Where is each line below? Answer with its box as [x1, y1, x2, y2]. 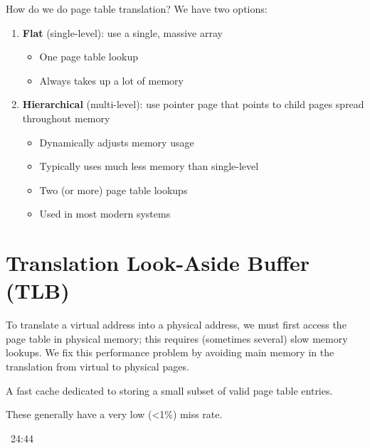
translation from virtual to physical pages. [6, 359, 189, 374]
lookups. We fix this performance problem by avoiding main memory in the [6, 345, 334, 360]
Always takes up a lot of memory [39, 73, 184, 87]
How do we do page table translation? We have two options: [6, 1, 268, 16]
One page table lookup [39, 49, 139, 64]
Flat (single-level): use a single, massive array [22, 25, 223, 40]
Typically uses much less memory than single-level [39, 159, 259, 174]
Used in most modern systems [39, 206, 171, 221]
